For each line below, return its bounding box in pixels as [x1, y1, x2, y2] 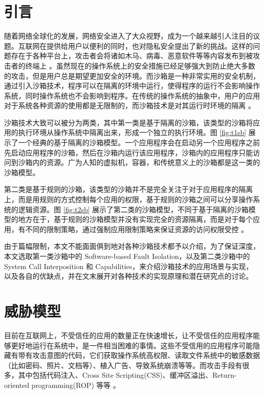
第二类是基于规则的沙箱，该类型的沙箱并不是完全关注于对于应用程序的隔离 [4, 184, 253, 194]
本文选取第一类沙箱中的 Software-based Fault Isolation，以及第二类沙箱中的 [4, 251, 250, 261]
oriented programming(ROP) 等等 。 [4, 379, 120, 390]
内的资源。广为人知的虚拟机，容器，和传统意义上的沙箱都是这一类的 [32, 157, 260, 168]
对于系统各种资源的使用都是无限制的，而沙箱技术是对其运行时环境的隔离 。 [4, 100, 255, 111]
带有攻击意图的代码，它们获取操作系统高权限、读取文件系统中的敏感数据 [18, 350, 260, 360]
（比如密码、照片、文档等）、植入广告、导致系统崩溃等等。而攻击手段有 [4, 359, 242, 370]
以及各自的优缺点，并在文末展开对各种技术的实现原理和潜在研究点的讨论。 [4, 271, 253, 281]
